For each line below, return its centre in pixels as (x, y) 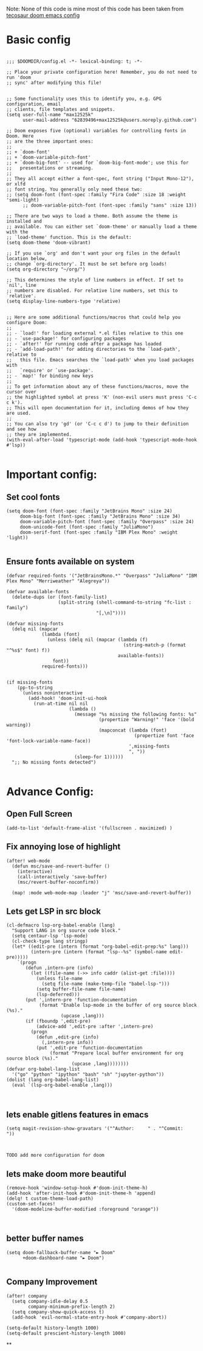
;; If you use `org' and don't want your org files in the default (94, 253)
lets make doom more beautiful (66, 1174)
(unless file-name (60, 979)
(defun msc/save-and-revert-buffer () (61, 866)
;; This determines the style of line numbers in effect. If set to (95, 280)
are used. (19, 413)
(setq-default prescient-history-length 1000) (66, 1333)
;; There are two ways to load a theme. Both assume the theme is (92, 216)
